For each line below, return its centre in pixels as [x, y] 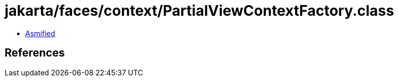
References [35, 53]
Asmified [40, 33]
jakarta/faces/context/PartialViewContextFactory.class [200, 11]
